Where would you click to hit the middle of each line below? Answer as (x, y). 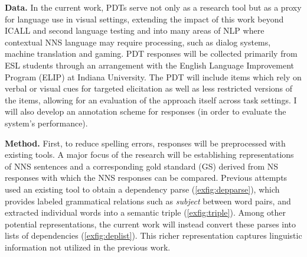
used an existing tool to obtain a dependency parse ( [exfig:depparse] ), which (142, 189)
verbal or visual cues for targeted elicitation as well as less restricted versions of (149, 88)
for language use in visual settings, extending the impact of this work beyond (144, 19)
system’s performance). (46, 123)
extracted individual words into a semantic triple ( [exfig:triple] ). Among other (146, 212)
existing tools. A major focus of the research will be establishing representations (149, 154)
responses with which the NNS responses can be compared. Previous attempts (146, 178)
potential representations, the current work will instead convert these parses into (151, 224)
